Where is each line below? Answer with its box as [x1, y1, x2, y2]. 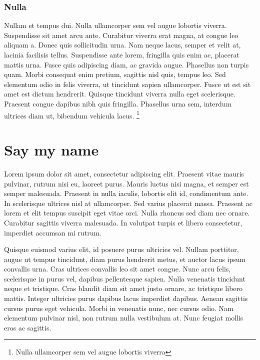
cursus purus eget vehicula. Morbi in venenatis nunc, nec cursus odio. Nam [4, 302, 233, 313]
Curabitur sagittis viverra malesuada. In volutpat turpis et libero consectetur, [4, 217, 242, 227]
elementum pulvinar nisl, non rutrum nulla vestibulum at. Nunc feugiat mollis [4, 312, 243, 323]
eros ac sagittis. [4, 322, 51, 332]
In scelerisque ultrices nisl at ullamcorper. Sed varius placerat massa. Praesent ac [4, 197, 252, 208]
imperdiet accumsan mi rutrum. [4, 227, 102, 237]
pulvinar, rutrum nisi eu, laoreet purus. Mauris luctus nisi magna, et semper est [4, 178, 249, 188]
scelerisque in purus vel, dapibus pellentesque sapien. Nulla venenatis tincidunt [4, 273, 245, 283]
